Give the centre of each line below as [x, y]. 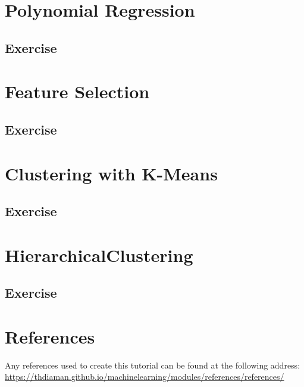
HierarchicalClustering [99, 255]
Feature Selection [77, 91]
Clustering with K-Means [111, 173]
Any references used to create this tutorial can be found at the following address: [153, 365]
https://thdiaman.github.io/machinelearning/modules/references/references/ [145, 377]
